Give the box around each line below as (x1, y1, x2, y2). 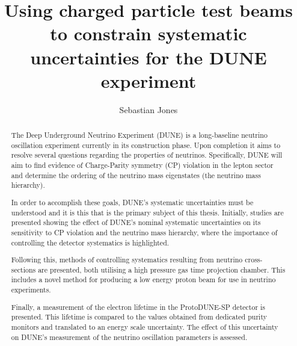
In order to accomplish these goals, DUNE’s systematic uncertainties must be (11, 197, 254, 207)
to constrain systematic (50, 21, 247, 46)
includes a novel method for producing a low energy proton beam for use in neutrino (11, 274, 276, 285)
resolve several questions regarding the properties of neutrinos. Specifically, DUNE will (11, 150, 283, 160)
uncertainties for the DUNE (30, 45, 267, 69)
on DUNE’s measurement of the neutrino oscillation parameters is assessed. (11, 332, 248, 342)
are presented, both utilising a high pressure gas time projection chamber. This (38, 264, 286, 274)
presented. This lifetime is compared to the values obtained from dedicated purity (11, 312, 267, 322)
